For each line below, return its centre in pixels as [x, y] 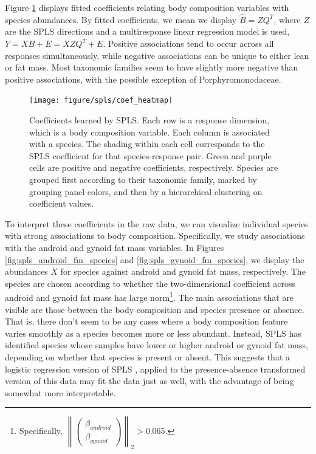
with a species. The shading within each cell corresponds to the [147, 144]
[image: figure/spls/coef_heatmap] [101, 101]
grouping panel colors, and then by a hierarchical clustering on [146, 191]
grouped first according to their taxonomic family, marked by [143, 179]
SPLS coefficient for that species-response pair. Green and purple [150, 155]
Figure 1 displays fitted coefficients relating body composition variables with [147, 7]
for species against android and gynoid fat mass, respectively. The [183, 271]
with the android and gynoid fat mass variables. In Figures [115, 247]
